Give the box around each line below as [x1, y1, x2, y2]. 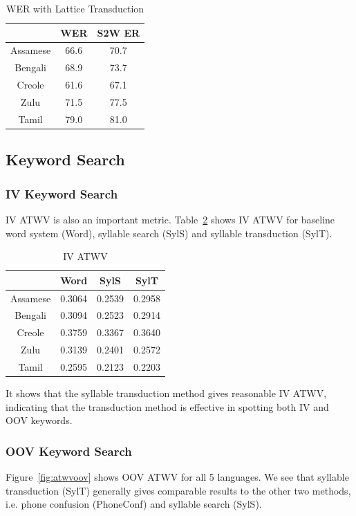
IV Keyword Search [6, 185, 118, 202]
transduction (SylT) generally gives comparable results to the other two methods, [6, 483, 351, 497]
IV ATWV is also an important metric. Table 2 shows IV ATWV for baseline [6, 212, 335, 226]
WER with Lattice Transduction [6, 1, 144, 15]
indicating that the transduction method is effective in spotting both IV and [6, 399, 329, 414]
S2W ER [97, 25, 140, 39]
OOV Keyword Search [6, 442, 132, 459]
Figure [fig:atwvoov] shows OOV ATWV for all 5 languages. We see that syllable [6, 470, 349, 483]
